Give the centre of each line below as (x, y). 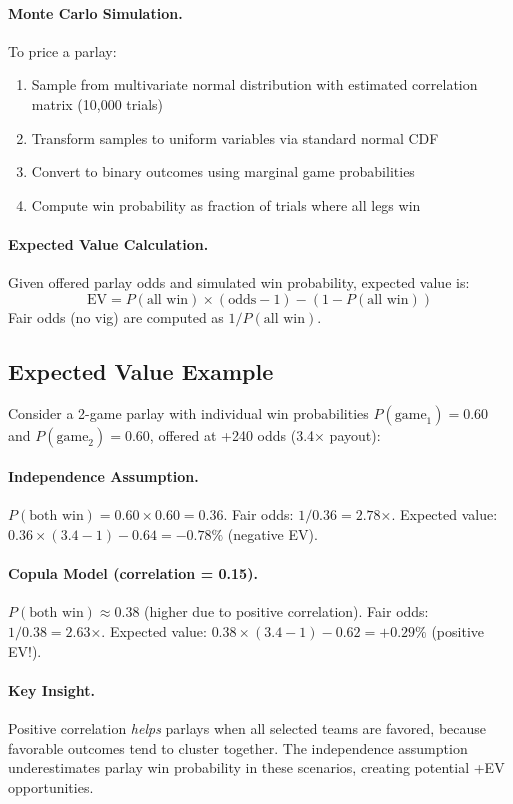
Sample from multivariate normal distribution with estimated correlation (254, 84)
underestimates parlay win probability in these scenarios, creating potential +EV (256, 767)
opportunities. (51, 786)
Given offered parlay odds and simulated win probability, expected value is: (239, 282)
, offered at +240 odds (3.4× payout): (265, 434)
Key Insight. (51, 689)
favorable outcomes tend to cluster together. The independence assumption (238, 747)
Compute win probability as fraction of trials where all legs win (226, 204)
